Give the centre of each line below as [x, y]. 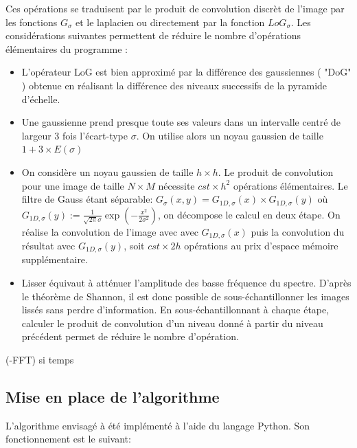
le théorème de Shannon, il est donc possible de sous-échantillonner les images [185, 296]
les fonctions [32, 22]
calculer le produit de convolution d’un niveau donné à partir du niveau [172, 323]
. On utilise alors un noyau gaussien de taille [230, 135]
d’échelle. [41, 99]
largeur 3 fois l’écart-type [74, 135]
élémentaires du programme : [67, 48]
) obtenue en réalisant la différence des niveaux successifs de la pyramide [174, 85]
